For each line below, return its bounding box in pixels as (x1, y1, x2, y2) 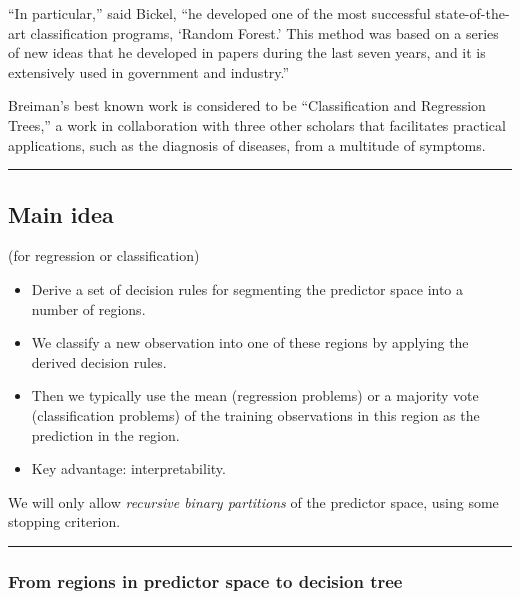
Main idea (8, 198, 114, 229)
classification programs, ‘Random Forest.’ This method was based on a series (30, 22, 499, 43)
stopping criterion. (8, 511, 121, 532)
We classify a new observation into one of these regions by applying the (31, 332, 469, 353)
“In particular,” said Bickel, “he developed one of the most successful (8, 3, 431, 23)
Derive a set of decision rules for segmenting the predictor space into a (31, 278, 464, 299)
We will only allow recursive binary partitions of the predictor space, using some (8, 491, 499, 512)
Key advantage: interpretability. (31, 458, 226, 479)
